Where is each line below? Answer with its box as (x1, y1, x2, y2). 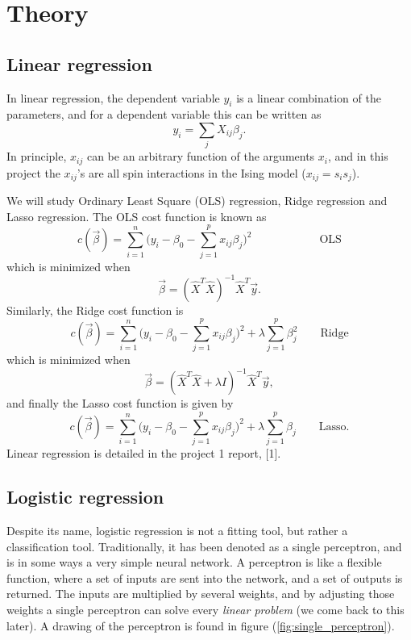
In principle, (6, 148, 67, 165)
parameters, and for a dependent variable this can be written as (6, 106, 322, 123)
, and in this (327, 148, 388, 165)
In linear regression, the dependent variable (6, 89, 220, 106)
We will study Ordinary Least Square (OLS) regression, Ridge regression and (6, 192, 388, 209)
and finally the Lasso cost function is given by (6, 395, 234, 412)
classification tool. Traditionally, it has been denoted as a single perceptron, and (6, 538, 402, 554)
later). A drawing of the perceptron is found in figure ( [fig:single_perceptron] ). (6, 617, 395, 634)
